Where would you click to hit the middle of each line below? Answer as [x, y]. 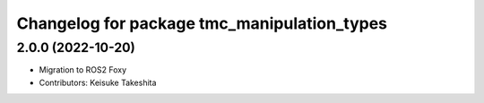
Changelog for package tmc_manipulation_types [202, 23]
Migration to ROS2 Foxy [83, 70]
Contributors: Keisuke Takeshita [98, 82]
